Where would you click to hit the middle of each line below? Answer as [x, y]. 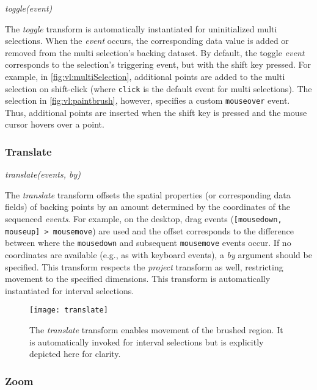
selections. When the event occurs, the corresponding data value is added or [147, 41]
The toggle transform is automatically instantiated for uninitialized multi [141, 28]
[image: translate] [69, 310]
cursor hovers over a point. [55, 124]
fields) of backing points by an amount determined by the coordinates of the [148, 207]
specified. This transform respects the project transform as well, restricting [144, 266]
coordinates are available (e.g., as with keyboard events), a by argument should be [158, 255]
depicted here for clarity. [75, 354]
